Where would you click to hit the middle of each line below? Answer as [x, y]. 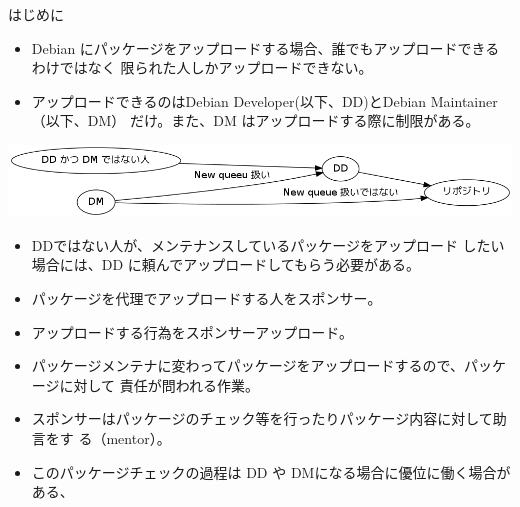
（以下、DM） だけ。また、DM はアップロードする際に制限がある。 [255, 120]
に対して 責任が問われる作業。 [159, 384]
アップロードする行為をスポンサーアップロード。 [192, 331]
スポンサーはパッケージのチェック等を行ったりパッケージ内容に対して [262, 418]
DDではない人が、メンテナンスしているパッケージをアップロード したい [268, 244]
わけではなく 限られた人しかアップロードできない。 [202, 67]
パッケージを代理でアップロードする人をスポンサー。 [206, 297]
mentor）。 [138, 437]
